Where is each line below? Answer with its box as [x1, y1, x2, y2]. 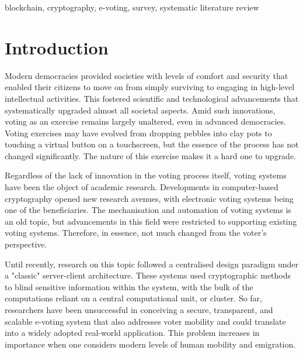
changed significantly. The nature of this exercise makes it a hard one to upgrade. [5, 149, 297, 161]
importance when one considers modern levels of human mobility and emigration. [5, 338, 296, 350]
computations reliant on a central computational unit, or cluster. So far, [5, 292, 262, 304]
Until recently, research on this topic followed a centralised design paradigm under [5, 257, 298, 270]
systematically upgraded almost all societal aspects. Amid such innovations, [5, 104, 276, 116]
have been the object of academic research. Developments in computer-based [5, 181, 278, 193]
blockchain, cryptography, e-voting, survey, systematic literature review [5, 1, 259, 13]
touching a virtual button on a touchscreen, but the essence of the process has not [5, 138, 299, 150]
